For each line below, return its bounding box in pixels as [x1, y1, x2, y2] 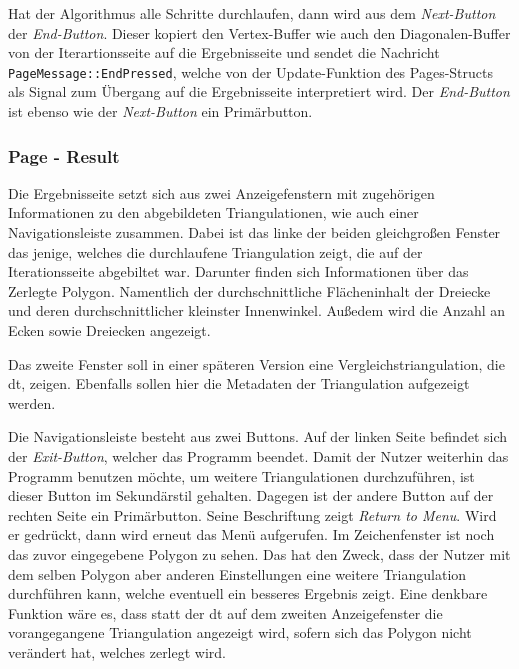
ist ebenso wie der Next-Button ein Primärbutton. [8, 101, 313, 122]
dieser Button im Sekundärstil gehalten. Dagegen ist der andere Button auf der [8, 485, 494, 506]
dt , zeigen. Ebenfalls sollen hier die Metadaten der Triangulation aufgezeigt [8, 373, 470, 394]
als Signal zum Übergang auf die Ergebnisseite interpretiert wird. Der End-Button [8, 81, 510, 102]
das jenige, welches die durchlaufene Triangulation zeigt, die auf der [8, 241, 423, 262]
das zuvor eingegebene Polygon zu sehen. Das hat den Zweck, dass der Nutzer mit [8, 543, 511, 564]
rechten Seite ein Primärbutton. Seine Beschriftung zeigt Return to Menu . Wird [8, 504, 497, 525]
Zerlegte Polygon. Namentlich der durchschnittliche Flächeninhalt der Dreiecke [8, 280, 491, 301]
